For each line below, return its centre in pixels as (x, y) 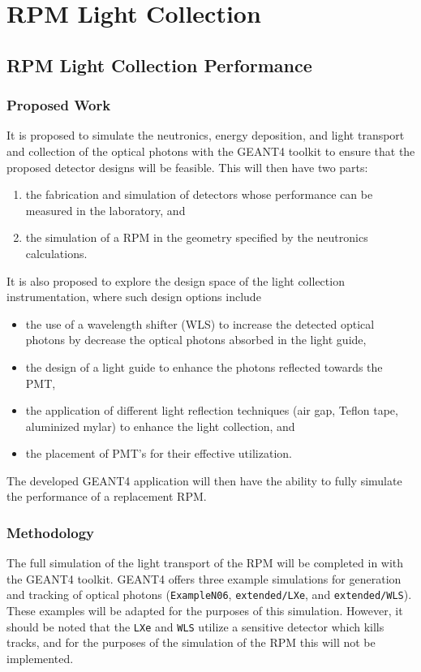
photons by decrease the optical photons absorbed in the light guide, (196, 340)
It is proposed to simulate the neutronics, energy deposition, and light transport (206, 135)
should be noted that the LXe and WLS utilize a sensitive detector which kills (195, 626)
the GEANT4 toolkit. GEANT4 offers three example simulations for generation (204, 578)
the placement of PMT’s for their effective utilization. (159, 453)
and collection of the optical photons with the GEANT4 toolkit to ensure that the (211, 151)
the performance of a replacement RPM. (107, 496)
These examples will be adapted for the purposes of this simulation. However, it (205, 611)
